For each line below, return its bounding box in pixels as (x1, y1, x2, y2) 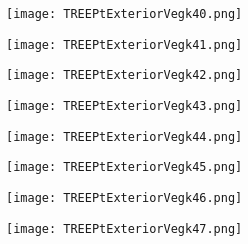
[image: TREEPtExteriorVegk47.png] (6, 221, 243, 236)
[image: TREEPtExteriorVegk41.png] (6, 37, 243, 52)
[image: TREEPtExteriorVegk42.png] (6, 68, 243, 83)
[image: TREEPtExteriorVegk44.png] (6, 129, 243, 144)
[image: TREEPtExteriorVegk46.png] (6, 190, 243, 205)
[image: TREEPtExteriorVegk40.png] (6, 7, 243, 21)
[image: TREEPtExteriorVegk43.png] (6, 98, 243, 113)
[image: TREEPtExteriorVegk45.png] (6, 160, 243, 175)
